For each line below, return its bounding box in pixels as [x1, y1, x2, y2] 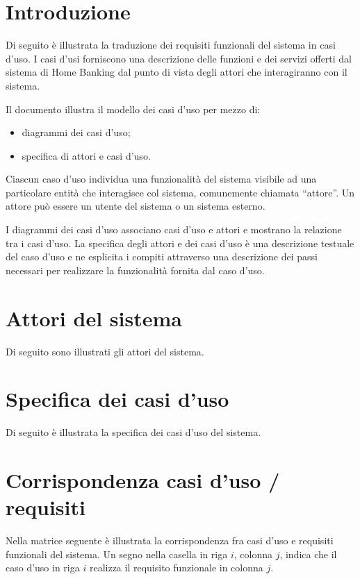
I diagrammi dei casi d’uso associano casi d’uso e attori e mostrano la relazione [6, 222, 342, 237]
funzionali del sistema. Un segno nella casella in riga [6, 546, 228, 561]
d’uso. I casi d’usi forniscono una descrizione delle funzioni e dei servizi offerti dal [6, 51, 352, 65]
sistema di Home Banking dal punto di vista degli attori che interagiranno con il [6, 65, 347, 79]
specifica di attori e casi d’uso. [22, 148, 151, 162]
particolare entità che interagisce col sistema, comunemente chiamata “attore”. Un [6, 185, 354, 199]
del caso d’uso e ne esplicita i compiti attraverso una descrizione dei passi [6, 249, 318, 264]
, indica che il [279, 546, 337, 561]
